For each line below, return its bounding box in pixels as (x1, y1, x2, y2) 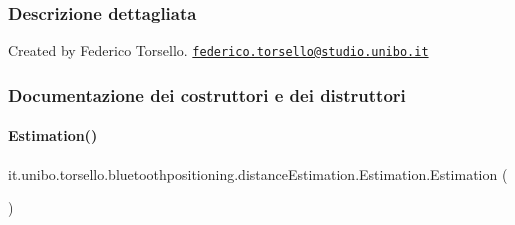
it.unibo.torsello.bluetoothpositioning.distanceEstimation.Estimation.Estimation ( (8, 163, 508, 184)
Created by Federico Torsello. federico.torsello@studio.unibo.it (8, 40, 429, 61)
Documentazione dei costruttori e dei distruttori (8, 82, 406, 107)
